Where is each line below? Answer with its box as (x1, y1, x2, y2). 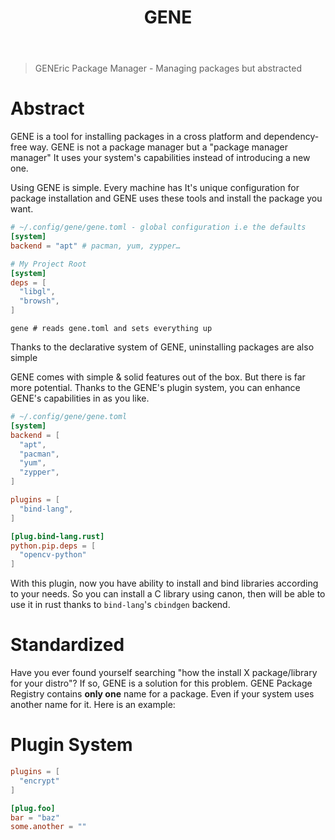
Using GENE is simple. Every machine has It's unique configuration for (10, 182, 300, 194)
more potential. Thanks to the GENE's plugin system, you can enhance (10, 382, 301, 393)
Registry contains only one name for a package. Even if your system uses (10, 688, 315, 700)
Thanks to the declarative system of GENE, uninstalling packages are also (10, 341, 315, 353)
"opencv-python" (19, 550, 87, 560)
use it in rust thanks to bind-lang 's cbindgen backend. (10, 599, 231, 611)
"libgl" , (19, 287, 56, 297)
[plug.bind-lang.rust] (10, 531, 105, 541)
